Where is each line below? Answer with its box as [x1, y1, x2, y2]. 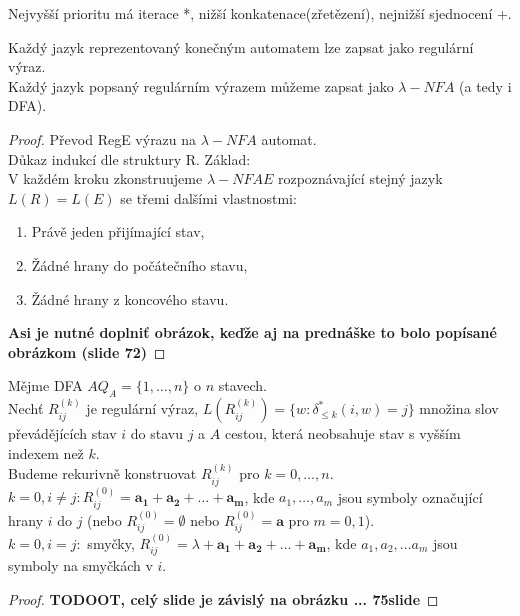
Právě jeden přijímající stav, [31, 221, 205, 242]
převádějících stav [8, 423, 117, 444]
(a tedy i [459, 75, 512, 96]
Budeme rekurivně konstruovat [8, 463, 197, 484]
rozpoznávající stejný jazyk [277, 168, 443, 189]
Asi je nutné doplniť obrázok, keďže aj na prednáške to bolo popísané [8, 322, 497, 343]
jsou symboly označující [337, 486, 483, 507]
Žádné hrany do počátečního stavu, [31, 254, 248, 275]
